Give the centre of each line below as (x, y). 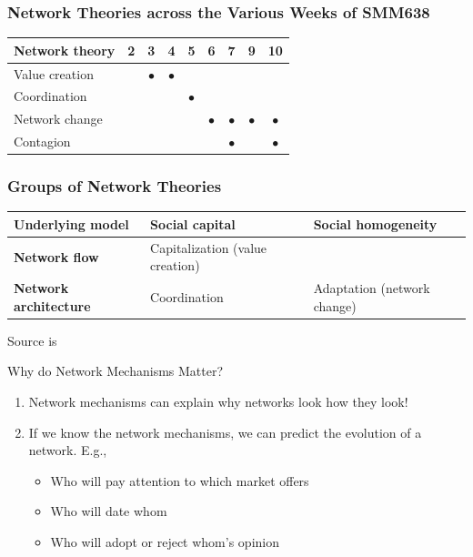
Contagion (42, 142)
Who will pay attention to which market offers (180, 480)
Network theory (65, 50)
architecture (52, 305)
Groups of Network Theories (115, 186)
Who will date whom (109, 511)
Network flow (56, 256)
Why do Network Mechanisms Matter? (116, 371)
